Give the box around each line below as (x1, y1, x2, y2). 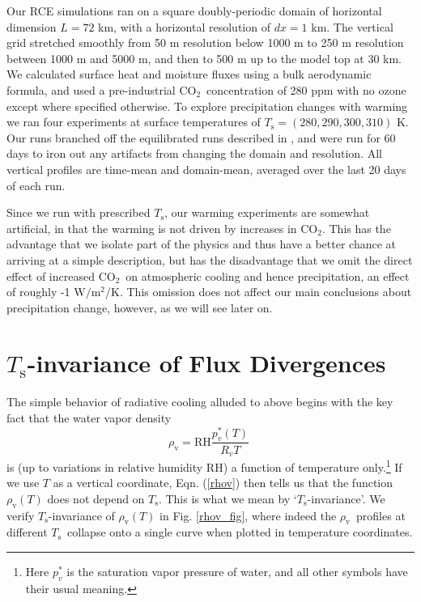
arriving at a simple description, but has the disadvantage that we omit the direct (6, 251, 413, 268)
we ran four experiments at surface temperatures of (6, 113, 261, 130)
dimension (6, 18, 57, 35)
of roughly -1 (6, 283, 70, 300)
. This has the (321, 219, 391, 236)
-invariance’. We (307, 490, 385, 507)
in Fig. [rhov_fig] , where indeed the (159, 507, 337, 524)
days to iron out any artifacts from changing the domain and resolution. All (6, 145, 382, 162)
